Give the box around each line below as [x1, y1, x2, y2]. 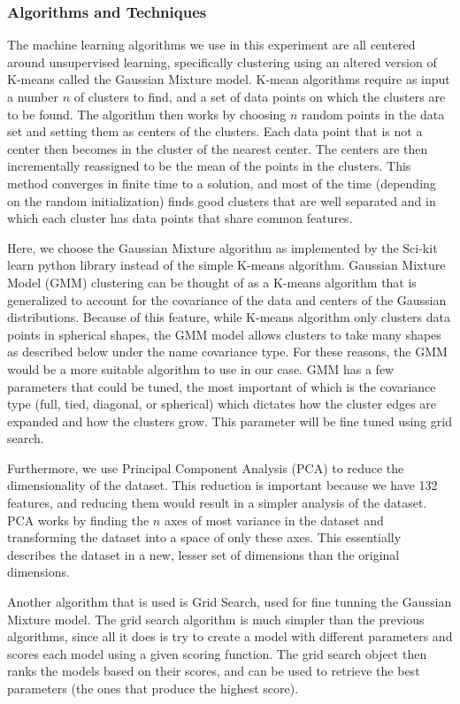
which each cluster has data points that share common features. [7, 209, 353, 227]
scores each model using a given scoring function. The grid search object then [7, 644, 427, 662]
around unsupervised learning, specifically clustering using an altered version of [7, 52, 437, 71]
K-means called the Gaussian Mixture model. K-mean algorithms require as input [7, 70, 450, 88]
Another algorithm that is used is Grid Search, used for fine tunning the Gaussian [7, 593, 452, 611]
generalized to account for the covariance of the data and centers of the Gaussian [7, 290, 447, 309]
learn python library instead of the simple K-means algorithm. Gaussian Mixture [7, 256, 446, 274]
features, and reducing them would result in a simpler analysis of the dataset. [7, 494, 427, 512]
